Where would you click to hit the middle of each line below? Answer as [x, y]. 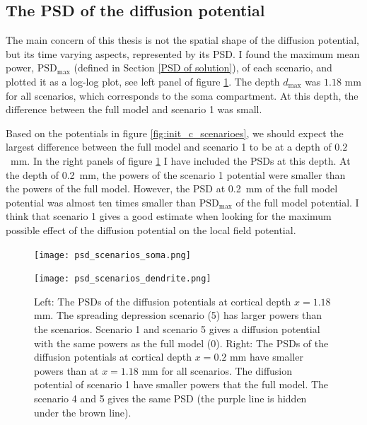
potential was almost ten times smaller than [101, 202]
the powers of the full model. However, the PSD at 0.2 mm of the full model [172, 188]
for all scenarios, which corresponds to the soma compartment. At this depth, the [182, 95]
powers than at [66, 370]
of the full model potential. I [297, 202]
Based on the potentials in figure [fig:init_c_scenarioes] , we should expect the [175, 133]
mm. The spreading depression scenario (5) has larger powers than [178, 315]
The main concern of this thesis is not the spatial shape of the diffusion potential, [182, 40]
